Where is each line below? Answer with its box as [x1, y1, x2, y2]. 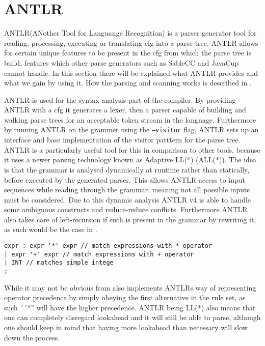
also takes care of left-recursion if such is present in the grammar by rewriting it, [4, 214, 256, 224]
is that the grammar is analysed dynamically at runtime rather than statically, [4, 164, 250, 175]
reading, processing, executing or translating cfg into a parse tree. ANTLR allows [4, 37, 258, 48]
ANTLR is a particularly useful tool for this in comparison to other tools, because [4, 144, 260, 155]
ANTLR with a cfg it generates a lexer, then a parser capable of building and [4, 104, 246, 115]
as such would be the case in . [4, 224, 97, 235]
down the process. [4, 332, 60, 342]
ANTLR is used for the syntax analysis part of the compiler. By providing [4, 94, 236, 105]
